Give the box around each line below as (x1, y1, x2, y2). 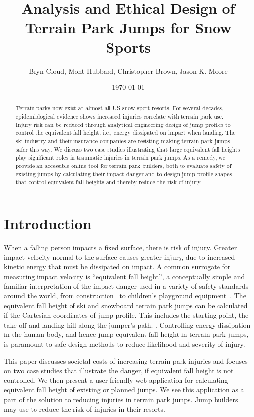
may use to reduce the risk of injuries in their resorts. (4, 404, 165, 414)
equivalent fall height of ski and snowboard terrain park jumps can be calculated (4, 300, 248, 310)
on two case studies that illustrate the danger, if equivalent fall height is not (4, 365, 234, 375)
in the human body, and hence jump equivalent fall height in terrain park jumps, (4, 329, 249, 339)
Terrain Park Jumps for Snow (25, 17, 232, 38)
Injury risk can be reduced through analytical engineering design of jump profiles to (15, 120, 231, 128)
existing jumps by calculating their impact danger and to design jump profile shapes (15, 169, 232, 178)
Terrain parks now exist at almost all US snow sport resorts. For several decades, (15, 104, 224, 112)
